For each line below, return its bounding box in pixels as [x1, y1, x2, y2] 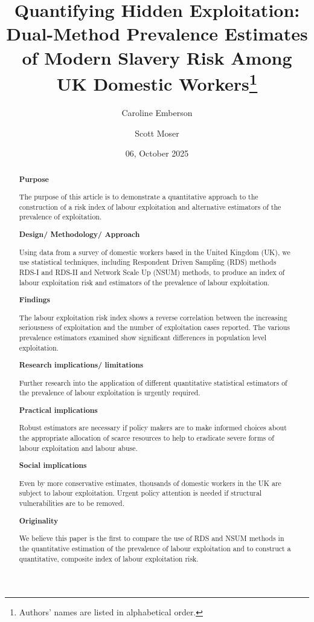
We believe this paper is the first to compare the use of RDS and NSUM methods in [19, 533, 284, 543]
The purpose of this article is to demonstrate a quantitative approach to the [19, 192, 258, 202]
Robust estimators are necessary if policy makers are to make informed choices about [19, 423, 287, 433]
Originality [19, 515, 59, 526]
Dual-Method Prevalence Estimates [6, 21, 308, 46]
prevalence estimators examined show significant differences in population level [19, 332, 267, 342]
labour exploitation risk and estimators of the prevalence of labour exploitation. [19, 277, 270, 287]
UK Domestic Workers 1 [56, 68, 258, 96]
